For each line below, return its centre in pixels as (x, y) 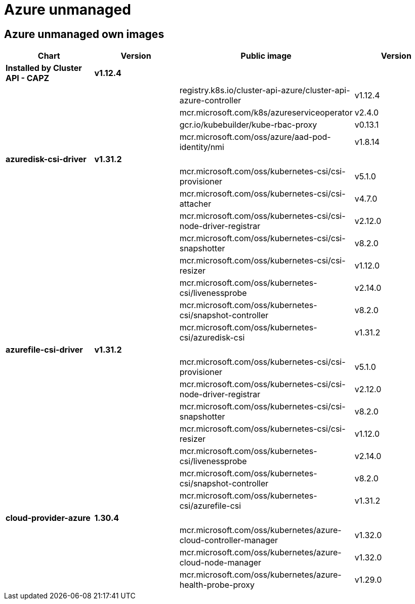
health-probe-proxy (217, 585)
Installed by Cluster (44, 68)
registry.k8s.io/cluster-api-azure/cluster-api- (265, 90)
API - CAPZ (28, 78)
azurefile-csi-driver (44, 350)
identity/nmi (202, 147)
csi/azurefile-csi (210, 506)
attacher (195, 204)
